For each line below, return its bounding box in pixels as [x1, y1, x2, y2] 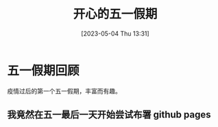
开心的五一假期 [73, 6, 158, 22]
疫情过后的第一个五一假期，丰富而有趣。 [7, 86, 121, 95]
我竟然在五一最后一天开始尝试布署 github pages [7, 109, 211, 121]
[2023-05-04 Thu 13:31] [81, 29, 149, 38]
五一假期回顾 [7, 62, 80, 78]
